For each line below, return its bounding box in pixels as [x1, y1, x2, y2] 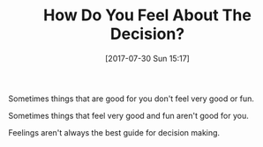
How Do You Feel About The [42, 5, 252, 26]
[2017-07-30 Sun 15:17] [104, 53, 191, 63]
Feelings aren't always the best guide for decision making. [8, 127, 221, 137]
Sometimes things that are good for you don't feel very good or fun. [8, 93, 255, 104]
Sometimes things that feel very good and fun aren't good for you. [8, 110, 249, 121]
